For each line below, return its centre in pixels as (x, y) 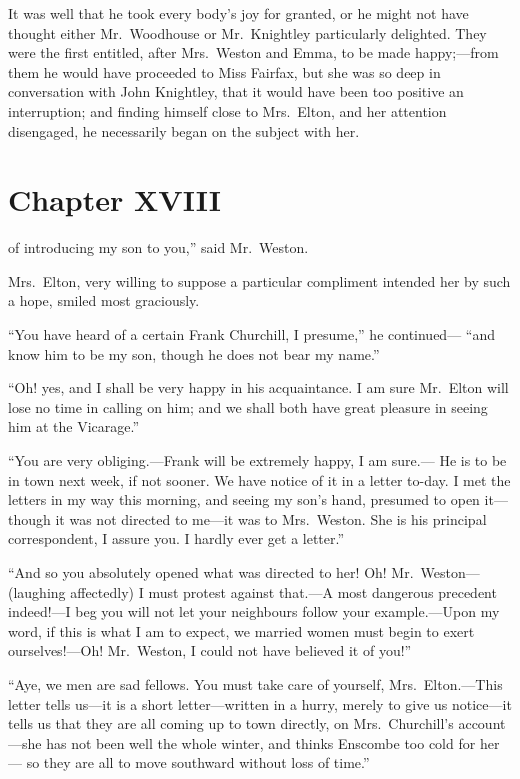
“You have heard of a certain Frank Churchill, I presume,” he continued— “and (251, 334)
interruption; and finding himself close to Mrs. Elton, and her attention (227, 110)
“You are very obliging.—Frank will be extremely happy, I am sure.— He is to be (257, 460)
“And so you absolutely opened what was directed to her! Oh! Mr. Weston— (244, 572)
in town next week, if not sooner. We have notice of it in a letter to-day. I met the (259, 479)
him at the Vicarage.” (74, 426)
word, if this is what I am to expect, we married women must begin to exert (241, 630)
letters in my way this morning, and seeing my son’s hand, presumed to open (244, 499)
